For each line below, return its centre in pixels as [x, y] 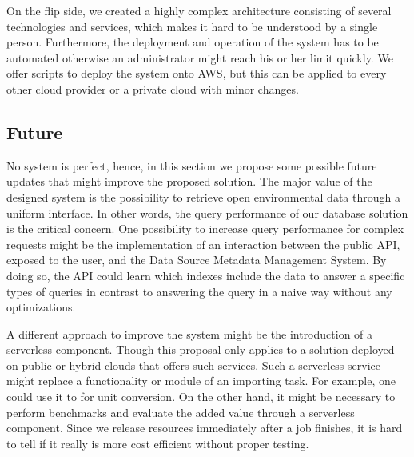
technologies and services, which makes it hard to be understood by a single [192, 26]
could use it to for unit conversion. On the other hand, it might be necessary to [201, 397]
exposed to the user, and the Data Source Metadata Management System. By [197, 260]
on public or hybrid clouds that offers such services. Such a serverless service [193, 365]
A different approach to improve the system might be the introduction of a [190, 333]
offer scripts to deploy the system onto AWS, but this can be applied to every [197, 73]
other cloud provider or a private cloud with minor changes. [153, 88]
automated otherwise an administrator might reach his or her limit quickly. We [200, 57]
